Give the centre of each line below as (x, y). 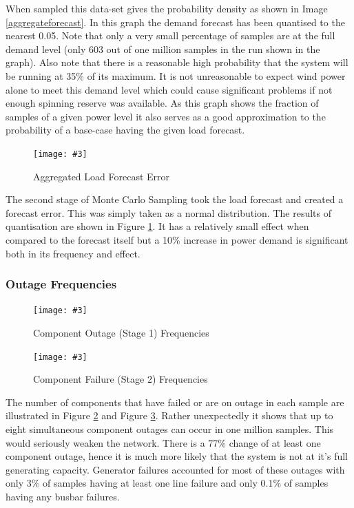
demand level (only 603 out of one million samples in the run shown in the (163, 49)
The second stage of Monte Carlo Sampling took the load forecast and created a (175, 199)
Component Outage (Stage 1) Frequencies (121, 333)
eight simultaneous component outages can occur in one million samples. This (170, 429)
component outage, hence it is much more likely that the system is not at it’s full (177, 456)
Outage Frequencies (61, 284)
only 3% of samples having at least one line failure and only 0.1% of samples (167, 483)
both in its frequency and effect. (73, 253)
